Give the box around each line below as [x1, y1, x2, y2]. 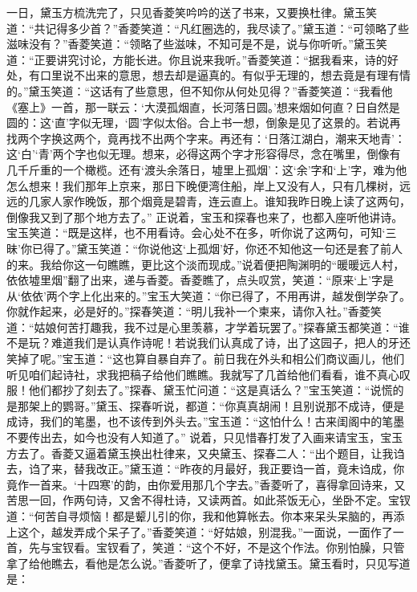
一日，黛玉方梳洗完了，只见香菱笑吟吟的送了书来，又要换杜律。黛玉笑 [6, 4, 377, 20]
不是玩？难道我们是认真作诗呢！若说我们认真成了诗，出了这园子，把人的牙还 [6, 334, 411, 351]
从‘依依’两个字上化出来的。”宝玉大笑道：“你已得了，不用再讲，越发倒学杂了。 [6, 287, 411, 304]
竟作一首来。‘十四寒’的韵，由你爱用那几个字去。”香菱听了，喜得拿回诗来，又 [6, 476, 406, 492]
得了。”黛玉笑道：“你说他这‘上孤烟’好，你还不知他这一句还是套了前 [43, 239, 391, 256]
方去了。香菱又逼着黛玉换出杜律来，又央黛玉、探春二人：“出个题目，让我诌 [6, 444, 405, 461]
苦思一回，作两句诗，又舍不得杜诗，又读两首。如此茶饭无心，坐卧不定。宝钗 [6, 492, 411, 508]
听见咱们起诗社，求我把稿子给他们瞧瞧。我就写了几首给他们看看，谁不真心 [6, 365, 399, 382]
